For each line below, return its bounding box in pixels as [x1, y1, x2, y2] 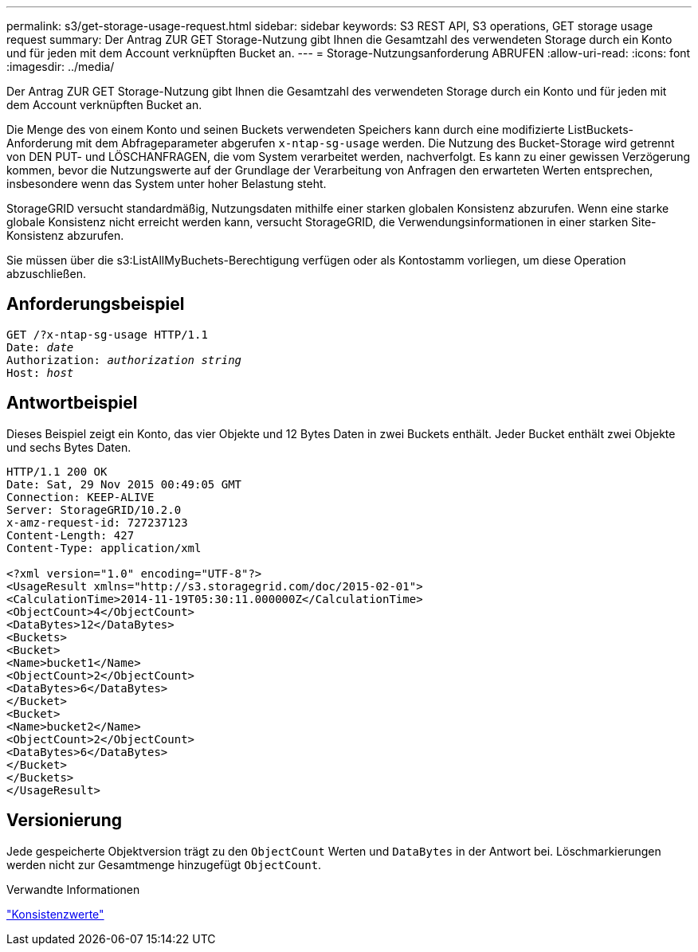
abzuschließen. [6, 267, 86, 280]
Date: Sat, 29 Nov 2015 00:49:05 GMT [6, 477, 242, 491]
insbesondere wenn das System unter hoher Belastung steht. [6, 177, 327, 190]
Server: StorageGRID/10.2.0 [6, 503, 182, 516]
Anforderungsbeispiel [6, 294, 185, 315]
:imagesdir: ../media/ [6, 60, 115, 73]
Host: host [6, 366, 74, 379]
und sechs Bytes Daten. [6, 440, 131, 454]
